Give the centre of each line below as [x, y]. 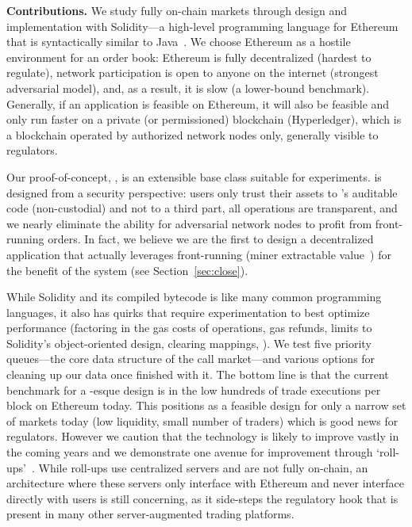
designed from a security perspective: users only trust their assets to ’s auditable [202, 192]
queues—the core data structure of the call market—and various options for [191, 359]
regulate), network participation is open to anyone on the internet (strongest [193, 73]
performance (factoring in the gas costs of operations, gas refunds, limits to [189, 328]
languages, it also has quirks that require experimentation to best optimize [188, 312]
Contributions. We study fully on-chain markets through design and [177, 10]
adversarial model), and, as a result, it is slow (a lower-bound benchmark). [188, 88]
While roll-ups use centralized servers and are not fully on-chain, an [203, 467]
